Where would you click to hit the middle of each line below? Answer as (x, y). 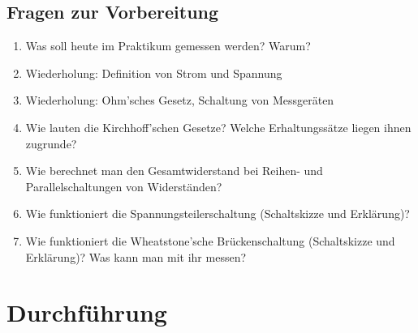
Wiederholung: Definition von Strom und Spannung (154, 73)
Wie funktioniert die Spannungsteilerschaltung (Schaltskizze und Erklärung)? (218, 213)
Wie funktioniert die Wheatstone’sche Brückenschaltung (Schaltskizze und (210, 240)
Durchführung (87, 312)
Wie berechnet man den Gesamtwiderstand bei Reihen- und (174, 171)
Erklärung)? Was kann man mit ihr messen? (136, 256)
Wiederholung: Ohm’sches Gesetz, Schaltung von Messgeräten (180, 100)
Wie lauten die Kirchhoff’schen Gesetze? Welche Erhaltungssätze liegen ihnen (218, 127)
